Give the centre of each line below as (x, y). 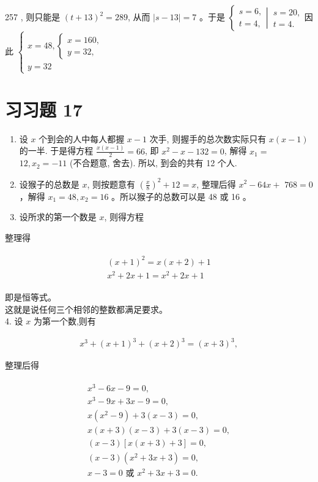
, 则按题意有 (111, 184)
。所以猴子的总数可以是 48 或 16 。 (181, 196)
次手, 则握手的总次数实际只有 (208, 138)
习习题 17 (44, 109)
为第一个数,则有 (65, 321)
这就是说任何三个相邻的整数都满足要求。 (86, 309)
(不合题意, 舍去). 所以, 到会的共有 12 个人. (153, 163)
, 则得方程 (124, 217)
